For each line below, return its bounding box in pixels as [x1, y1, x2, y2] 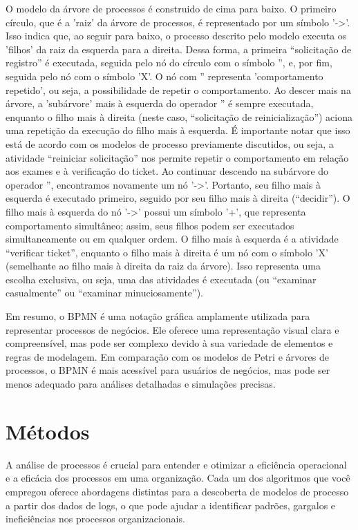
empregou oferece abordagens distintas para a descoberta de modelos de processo [6, 484, 349, 498]
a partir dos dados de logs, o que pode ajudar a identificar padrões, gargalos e [6, 498, 336, 512]
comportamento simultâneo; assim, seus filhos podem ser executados [6, 218, 294, 232]
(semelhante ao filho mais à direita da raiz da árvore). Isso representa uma [6, 258, 321, 273]
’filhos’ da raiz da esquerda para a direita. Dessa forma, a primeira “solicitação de [6, 41, 352, 56]
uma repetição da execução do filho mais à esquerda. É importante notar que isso [6, 123, 350, 138]
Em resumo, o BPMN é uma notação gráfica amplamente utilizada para [6, 309, 310, 323]
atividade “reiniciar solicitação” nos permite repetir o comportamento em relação [6, 150, 349, 164]
